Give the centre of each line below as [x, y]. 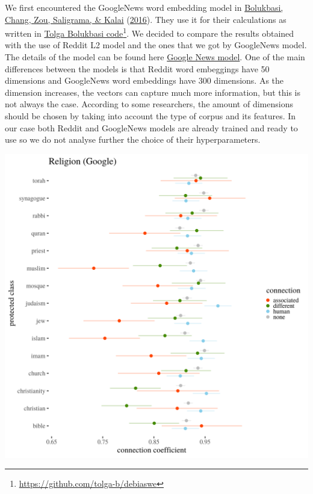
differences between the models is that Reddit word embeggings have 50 [137, 68]
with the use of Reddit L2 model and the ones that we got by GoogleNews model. [156, 45]
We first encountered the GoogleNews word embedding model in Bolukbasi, [144, 7]
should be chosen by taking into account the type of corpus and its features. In [150, 116]
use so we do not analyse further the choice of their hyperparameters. [133, 139]
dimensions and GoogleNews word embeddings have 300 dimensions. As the [144, 80]
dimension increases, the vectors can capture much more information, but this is [153, 92]
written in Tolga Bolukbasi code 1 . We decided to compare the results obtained [150, 32]
